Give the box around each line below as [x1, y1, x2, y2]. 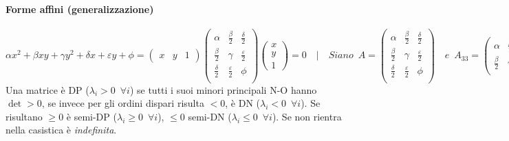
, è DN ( [225, 96, 260, 110]
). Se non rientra [272, 109, 342, 123]
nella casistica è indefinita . [6, 123, 117, 137]
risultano [6, 109, 43, 123]
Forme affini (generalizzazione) [6, 1, 154, 16]
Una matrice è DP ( [6, 82, 89, 97]
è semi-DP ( [66, 109, 117, 123]
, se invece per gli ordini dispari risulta [41, 96, 204, 110]
